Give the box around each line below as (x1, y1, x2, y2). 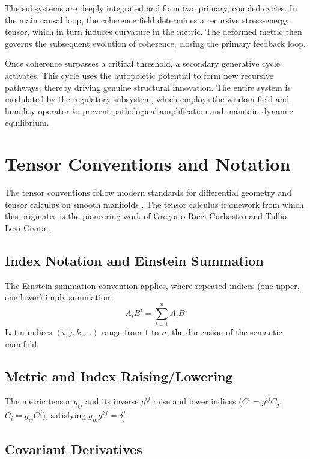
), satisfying (42, 409, 86, 421)
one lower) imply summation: (5, 291, 112, 303)
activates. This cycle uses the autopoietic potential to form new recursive (5, 68, 273, 81)
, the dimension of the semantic (166, 325, 282, 338)
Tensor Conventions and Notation (5, 151, 291, 176)
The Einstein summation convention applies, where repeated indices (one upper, (5, 279, 300, 291)
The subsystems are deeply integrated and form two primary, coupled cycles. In (5, 2, 297, 14)
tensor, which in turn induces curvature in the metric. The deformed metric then (5, 25, 302, 38)
